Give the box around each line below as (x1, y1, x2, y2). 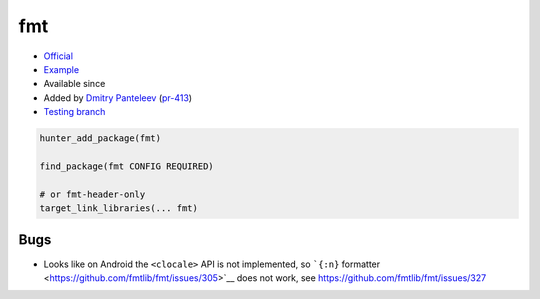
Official (43, 50, 74, 62)
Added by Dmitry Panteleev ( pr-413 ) (43, 91, 193, 104)
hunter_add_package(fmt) (39, 133, 162, 144)
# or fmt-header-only (39, 188, 146, 200)
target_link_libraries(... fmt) (39, 203, 199, 214)
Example (43, 63, 80, 75)
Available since (43, 78, 106, 90)
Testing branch (43, 106, 106, 118)
